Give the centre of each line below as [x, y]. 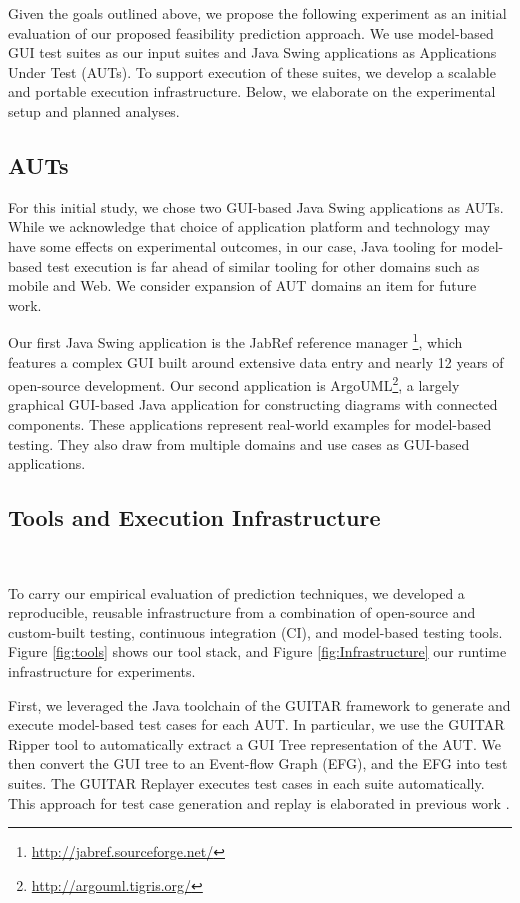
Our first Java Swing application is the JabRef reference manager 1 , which [235, 340]
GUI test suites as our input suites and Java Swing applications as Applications [252, 52]
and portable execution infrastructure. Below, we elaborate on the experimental [252, 91]
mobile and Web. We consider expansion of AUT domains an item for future [242, 285]
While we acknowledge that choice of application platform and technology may [249, 226]
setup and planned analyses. [94, 110]
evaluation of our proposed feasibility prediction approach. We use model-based [251, 32]
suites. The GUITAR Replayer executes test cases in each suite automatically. [246, 782]
